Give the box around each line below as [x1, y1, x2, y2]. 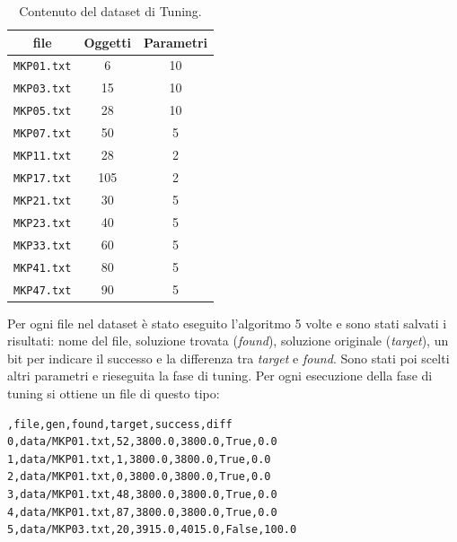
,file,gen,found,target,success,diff [7, 417, 233, 431]
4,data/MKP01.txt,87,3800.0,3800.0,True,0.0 [7, 505, 277, 519]
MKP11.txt [13, 150, 72, 163]
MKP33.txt [13, 239, 72, 252]
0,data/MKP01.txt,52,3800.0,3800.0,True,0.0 [7, 435, 277, 449]
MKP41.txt [13, 261, 72, 275]
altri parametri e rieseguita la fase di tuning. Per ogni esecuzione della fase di [7, 366, 433, 385]
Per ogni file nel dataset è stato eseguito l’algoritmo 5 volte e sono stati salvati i [7, 313, 447, 332]
